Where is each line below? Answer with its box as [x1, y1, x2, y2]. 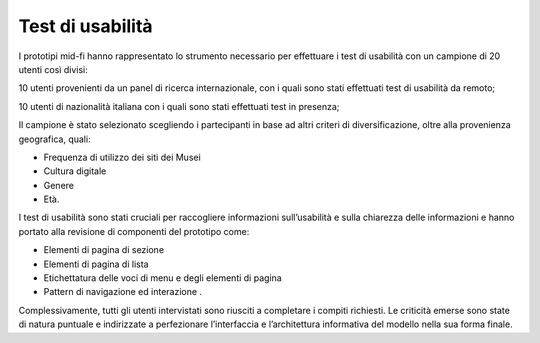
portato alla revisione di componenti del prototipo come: [18, 225, 250, 237]
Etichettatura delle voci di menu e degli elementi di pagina [43, 272, 282, 284]
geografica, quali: [18, 133, 91, 145]
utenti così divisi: [18, 63, 89, 75]
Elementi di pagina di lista [43, 258, 149, 270]
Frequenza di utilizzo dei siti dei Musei [43, 151, 202, 163]
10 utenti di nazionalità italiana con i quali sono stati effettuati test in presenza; [18, 100, 340, 112]
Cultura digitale [43, 165, 107, 177]
